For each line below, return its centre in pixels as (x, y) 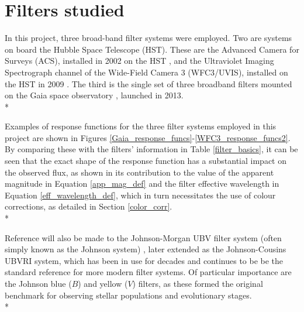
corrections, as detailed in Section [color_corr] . (89, 206)
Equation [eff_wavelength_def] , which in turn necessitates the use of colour (140, 195)
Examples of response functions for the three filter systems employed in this (141, 126)
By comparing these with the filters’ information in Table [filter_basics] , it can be (151, 149)
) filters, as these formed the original (198, 283)
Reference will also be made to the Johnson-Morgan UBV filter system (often (143, 237)
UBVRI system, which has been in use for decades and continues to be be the (144, 260)
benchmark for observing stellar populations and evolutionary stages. (128, 295)
